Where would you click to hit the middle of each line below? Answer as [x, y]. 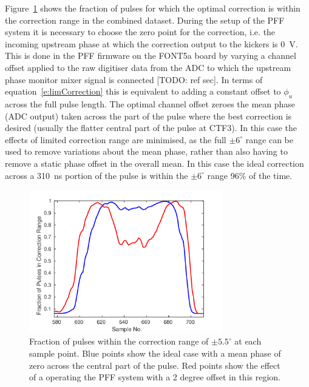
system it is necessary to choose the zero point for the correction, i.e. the [140, 32]
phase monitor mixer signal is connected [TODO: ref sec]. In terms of [134, 79]
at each [248, 341]
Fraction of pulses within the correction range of [119, 341]
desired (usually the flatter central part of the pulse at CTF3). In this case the [151, 128]
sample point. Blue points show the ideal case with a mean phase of [155, 353]
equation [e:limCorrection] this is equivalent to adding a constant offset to [143, 91]
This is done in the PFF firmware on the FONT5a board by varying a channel [151, 56]
